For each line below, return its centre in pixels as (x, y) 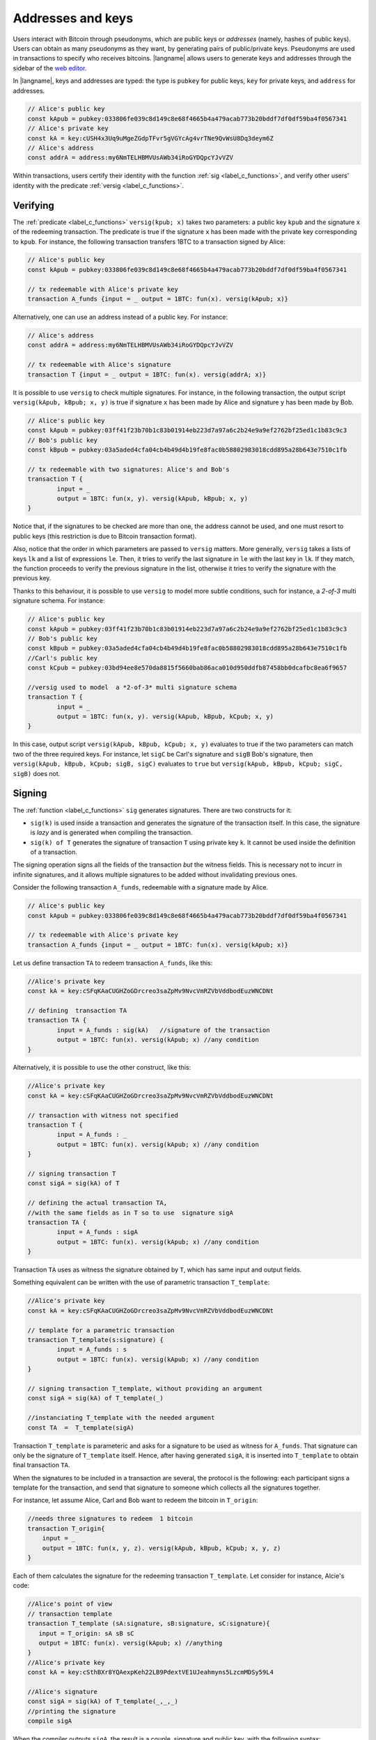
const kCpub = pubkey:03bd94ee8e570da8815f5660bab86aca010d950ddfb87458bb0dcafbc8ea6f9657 (187, 668)
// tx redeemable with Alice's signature (99, 365)
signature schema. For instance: (59, 601)
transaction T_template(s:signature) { (95, 1340)
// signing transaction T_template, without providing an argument (145, 1388)
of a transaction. (54, 852)
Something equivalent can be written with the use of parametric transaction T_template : (141, 1282)
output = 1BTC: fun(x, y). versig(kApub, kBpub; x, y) (152, 499)
